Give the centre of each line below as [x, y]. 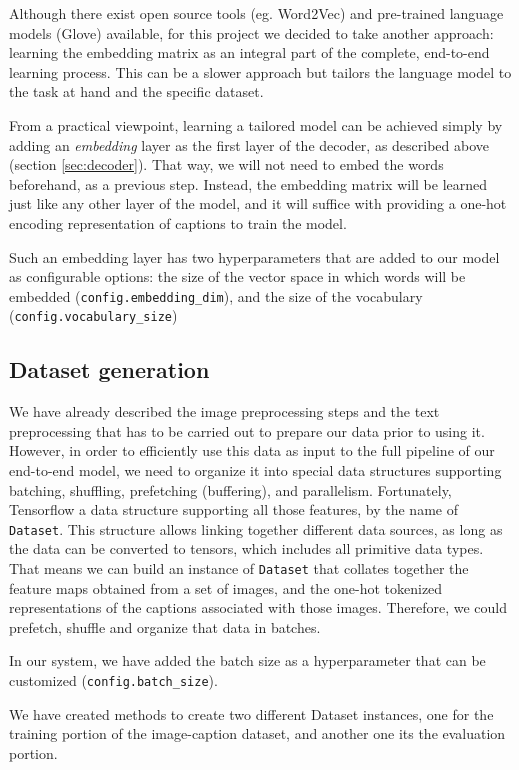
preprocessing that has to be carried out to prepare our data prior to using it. [247, 430]
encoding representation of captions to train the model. [178, 222]
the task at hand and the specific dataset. [136, 91]
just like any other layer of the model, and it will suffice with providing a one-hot [258, 203]
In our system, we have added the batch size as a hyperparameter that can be [247, 660]
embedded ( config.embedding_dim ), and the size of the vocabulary [216, 295]
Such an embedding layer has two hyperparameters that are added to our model [254, 256]
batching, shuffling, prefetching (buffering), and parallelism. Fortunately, [230, 489]
